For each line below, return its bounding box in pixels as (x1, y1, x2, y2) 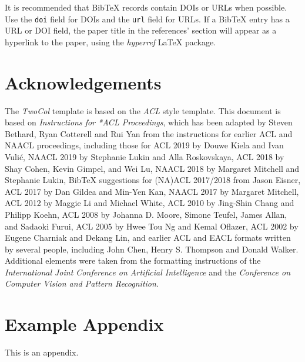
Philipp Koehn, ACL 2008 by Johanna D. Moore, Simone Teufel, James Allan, (5, 208, 287, 220)
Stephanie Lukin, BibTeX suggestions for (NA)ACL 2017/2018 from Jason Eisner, (5, 174, 301, 186)
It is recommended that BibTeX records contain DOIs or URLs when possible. (5, 1, 287, 13)
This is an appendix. (5, 346, 79, 358)
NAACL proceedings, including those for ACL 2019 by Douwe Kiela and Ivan (5, 139, 284, 151)
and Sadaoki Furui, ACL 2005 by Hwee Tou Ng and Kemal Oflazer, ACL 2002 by (5, 220, 299, 232)
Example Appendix (5, 312, 164, 336)
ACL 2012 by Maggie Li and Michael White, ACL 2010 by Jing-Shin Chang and (5, 197, 294, 209)
